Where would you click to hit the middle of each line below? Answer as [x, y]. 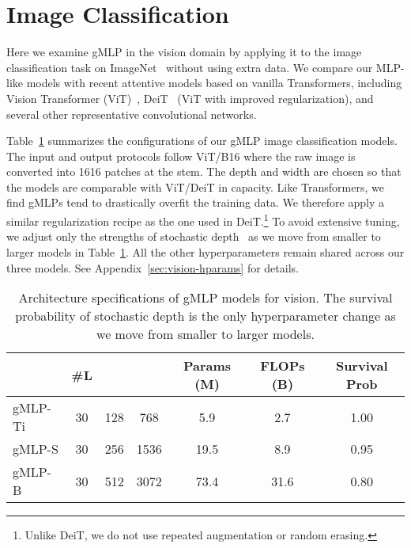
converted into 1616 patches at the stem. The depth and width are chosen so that [204, 171]
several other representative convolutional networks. [132, 114]
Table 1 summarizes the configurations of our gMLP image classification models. [202, 141]
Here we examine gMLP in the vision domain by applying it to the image [184, 52]
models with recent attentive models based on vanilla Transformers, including [214, 83]
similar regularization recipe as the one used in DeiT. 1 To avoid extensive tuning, [203, 220]
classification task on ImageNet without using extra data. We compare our [190, 67]
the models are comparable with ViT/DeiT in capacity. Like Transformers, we [195, 186]
